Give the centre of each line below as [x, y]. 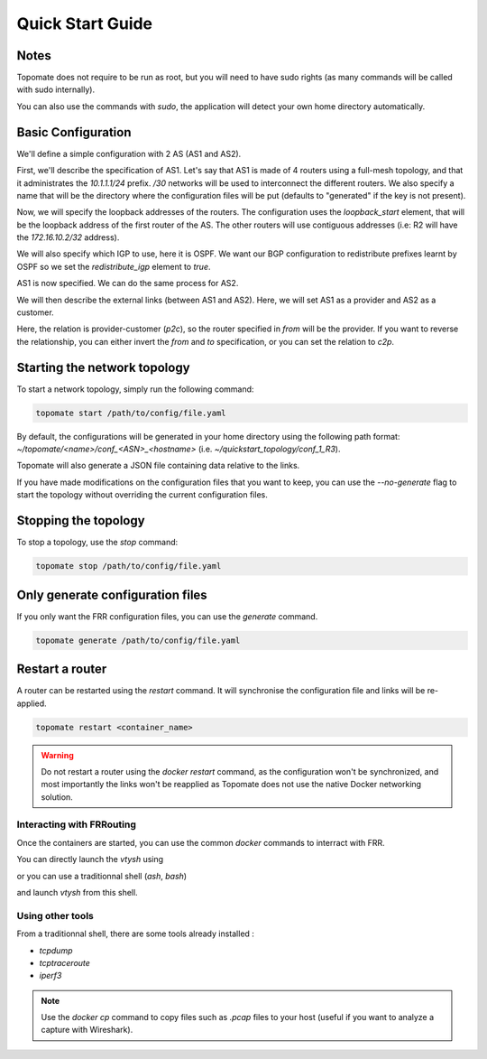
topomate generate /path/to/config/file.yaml [138, 640]
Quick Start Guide [85, 23]
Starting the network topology [103, 367]
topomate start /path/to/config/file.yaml [131, 413]
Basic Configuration [74, 132]
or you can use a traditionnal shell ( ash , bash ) [102, 876]
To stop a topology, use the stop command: [97, 543]
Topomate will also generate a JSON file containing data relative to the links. [158, 466]
